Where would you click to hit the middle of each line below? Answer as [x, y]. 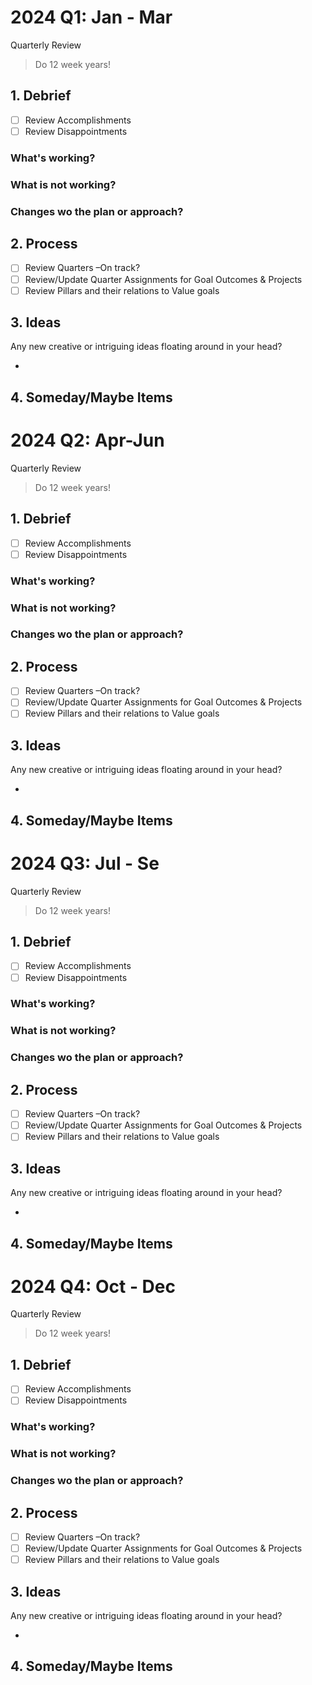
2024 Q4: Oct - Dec [93, 1286]
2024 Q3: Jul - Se [85, 863]
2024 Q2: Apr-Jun [87, 440]
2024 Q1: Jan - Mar [91, 17]
